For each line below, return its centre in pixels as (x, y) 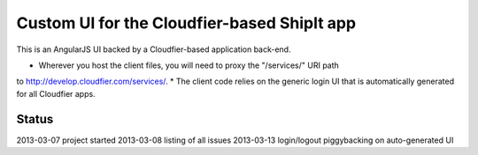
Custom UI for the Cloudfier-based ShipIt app (186, 23)
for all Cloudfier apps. (56, 93)
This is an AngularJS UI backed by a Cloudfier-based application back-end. (154, 49)
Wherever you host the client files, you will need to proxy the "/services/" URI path (189, 65)
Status (35, 119)
